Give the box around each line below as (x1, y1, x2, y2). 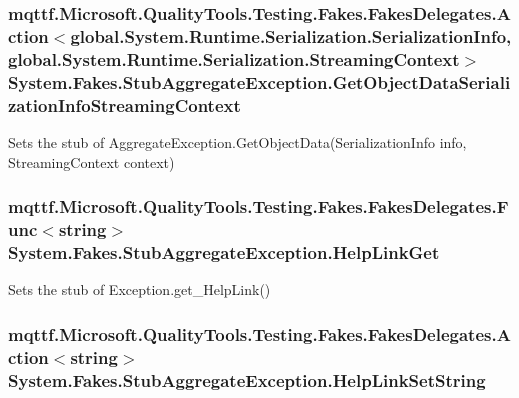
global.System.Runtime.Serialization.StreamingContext (8, 46, 460, 71)
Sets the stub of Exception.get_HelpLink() (8, 279, 271, 300)
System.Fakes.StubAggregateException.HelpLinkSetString (8, 367, 486, 392)
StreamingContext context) (8, 151, 175, 172)
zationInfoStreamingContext (8, 92, 241, 117)
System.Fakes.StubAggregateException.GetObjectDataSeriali (8, 69, 511, 94)
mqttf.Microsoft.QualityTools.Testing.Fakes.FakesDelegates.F (8, 194, 509, 219)
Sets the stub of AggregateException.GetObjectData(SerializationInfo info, (8, 131, 467, 152)
